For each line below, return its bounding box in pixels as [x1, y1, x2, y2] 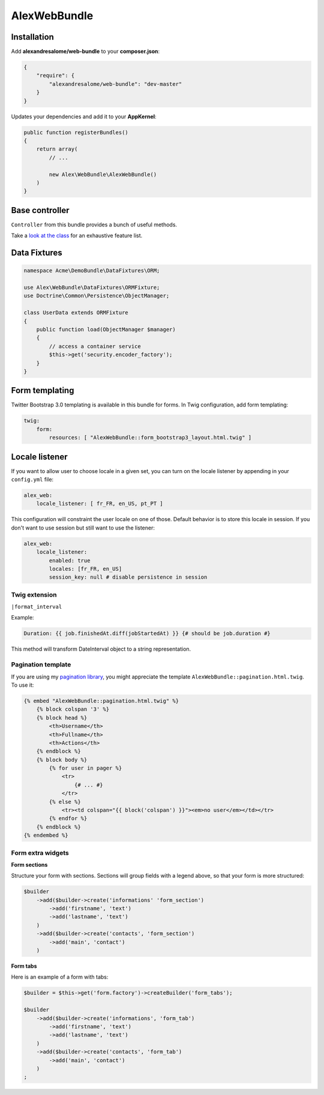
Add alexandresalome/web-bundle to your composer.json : [11, 48, 160, 55]
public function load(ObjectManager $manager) [36, 326, 176, 333]
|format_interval [11, 603, 62, 611]
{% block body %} [36, 756, 88, 763]
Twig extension [11, 590, 57, 599]
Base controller [11, 205, 70, 216]
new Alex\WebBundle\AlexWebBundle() [49, 171, 157, 178]
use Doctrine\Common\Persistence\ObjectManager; [23, 292, 170, 300]
